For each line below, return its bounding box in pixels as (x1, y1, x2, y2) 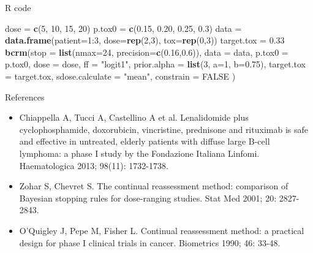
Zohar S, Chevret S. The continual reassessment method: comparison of (19, 179, 288, 192)
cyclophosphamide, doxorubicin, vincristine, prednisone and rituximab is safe (19, 123, 308, 135)
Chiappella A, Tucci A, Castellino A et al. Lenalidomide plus (19, 111, 249, 124)
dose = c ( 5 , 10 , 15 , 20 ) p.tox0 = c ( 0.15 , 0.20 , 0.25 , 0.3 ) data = (5, 21, 242, 34)
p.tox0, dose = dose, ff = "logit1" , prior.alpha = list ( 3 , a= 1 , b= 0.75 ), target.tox (5, 58, 306, 70)
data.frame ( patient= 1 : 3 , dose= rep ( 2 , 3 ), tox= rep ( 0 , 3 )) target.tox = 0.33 (5, 34, 285, 47)
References (5, 90, 45, 103)
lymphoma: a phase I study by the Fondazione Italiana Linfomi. (19, 146, 260, 159)
